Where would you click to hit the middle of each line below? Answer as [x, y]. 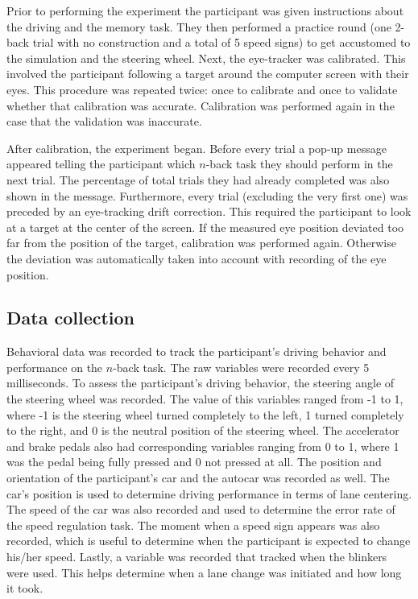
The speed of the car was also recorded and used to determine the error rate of [201, 509]
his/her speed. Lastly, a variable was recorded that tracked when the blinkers [197, 557]
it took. [25, 588]
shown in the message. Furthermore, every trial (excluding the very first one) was [207, 195]
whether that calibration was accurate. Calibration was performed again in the [201, 105]
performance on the [55, 367]
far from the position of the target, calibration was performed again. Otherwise [201, 243]
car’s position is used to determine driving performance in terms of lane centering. [209, 493]
